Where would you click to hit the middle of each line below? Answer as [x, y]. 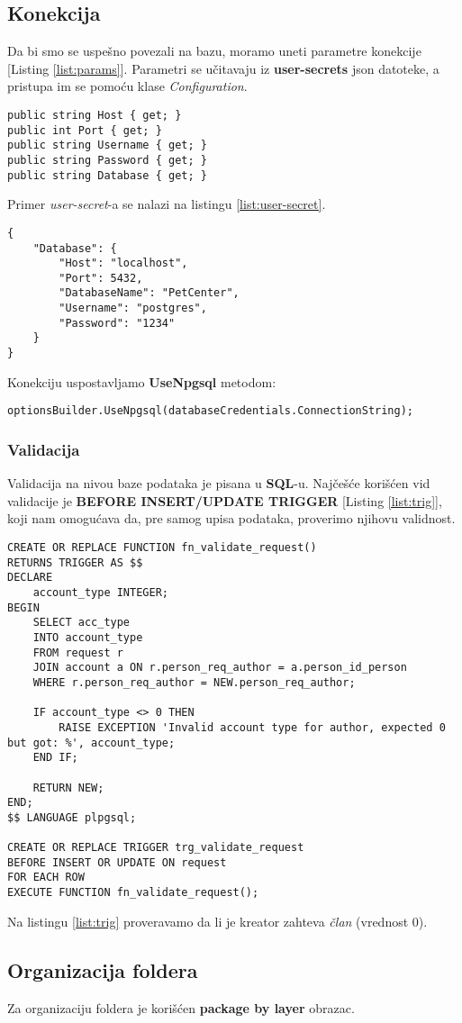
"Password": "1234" [117, 323]
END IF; [55, 758]
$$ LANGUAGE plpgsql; [72, 817]
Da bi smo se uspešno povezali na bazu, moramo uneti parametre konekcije [214, 51]
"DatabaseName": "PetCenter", [149, 293]
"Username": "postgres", [133, 308]
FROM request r [78, 652]
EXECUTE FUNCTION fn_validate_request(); [133, 893]
